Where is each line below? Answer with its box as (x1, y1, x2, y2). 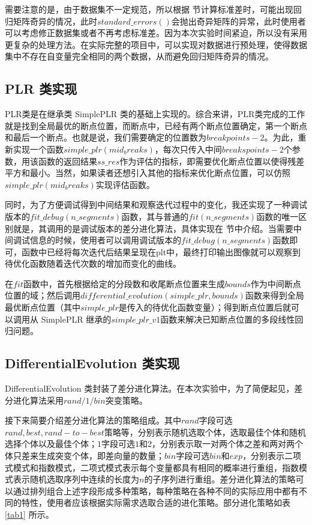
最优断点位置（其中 (5, 301, 80, 314)
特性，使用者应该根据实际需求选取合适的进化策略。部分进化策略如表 (21, 496, 290, 509)
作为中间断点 (250, 277, 301, 290)
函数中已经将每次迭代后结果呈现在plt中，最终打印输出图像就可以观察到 (21, 245, 301, 258)
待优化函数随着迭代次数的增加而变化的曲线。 (5, 257, 181, 270)
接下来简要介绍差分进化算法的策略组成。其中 (5, 414, 181, 426)
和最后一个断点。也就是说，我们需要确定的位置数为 (5, 131, 206, 144)
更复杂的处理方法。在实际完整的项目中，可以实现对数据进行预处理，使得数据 (5, 38, 307, 50)
